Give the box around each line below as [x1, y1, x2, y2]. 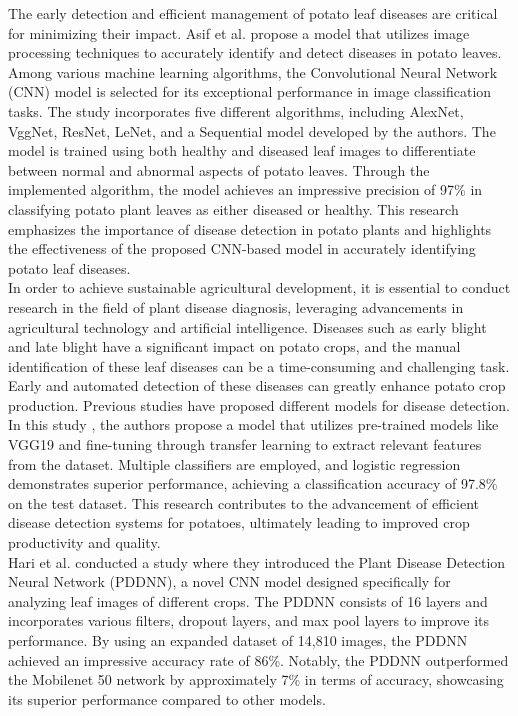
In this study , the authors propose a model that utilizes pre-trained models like [8, 414, 499, 435]
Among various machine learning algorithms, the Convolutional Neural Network [8, 61, 498, 82]
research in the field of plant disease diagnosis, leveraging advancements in [8, 296, 464, 317]
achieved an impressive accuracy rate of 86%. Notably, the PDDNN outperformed [8, 649, 509, 670]
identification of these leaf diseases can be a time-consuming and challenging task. [8, 355, 510, 376]
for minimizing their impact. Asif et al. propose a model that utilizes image [8, 22, 470, 43]
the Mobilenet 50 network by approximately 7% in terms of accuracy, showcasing [8, 669, 504, 690]
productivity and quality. [8, 532, 161, 553]
